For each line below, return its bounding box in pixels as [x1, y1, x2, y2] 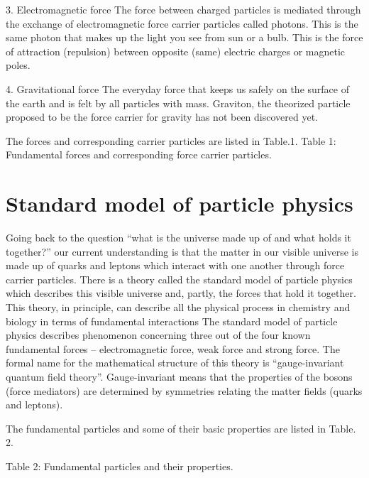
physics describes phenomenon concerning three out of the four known [6, 327, 311, 342]
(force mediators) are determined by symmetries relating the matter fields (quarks [6, 383, 363, 398]
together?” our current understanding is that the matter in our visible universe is [6, 244, 358, 259]
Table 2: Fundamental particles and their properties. [6, 458, 233, 473]
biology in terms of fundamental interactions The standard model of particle [6, 313, 338, 328]
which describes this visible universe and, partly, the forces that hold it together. [6, 286, 356, 300]
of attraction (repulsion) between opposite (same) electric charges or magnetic [6, 43, 346, 58]
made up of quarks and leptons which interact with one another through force [6, 258, 345, 273]
